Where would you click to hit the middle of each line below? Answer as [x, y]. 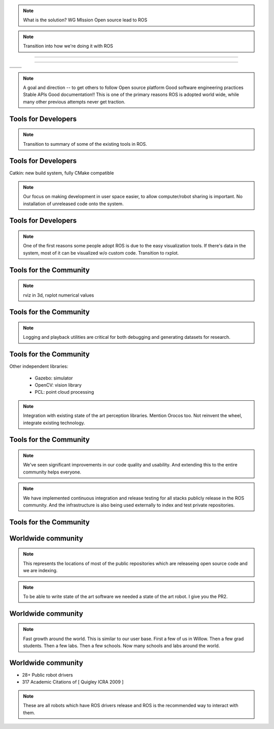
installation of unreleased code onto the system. [73, 204]
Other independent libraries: [39, 366]
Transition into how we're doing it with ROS [68, 46]
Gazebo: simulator [54, 378]
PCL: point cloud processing [64, 392]
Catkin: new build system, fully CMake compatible [62, 173]
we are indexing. [40, 570]
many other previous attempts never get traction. [74, 102]
